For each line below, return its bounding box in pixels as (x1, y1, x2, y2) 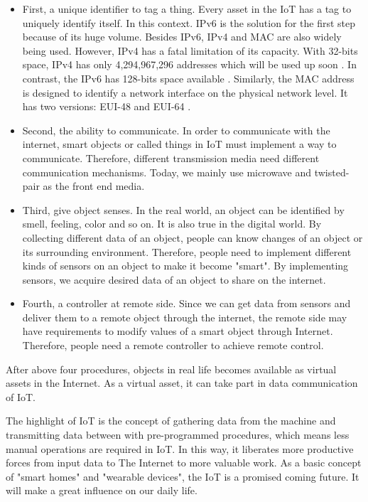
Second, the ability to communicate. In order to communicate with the (22, 122, 330, 137)
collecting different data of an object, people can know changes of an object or (22, 230, 363, 245)
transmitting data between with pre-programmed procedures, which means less (6, 427, 350, 442)
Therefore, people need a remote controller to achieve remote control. (22, 338, 324, 353)
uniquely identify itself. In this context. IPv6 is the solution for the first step (22, 15, 356, 30)
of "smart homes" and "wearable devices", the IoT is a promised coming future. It (6, 469, 359, 484)
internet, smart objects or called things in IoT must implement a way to (22, 137, 337, 151)
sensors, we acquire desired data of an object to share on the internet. (22, 272, 326, 287)
